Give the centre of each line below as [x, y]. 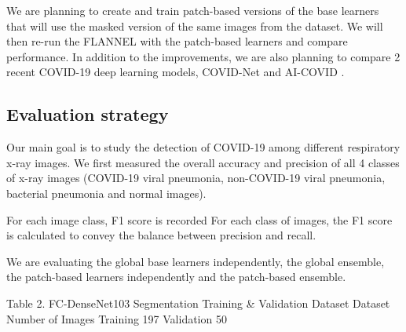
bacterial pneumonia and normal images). [106, 193]
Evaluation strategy [88, 114]
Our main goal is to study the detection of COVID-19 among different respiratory [203, 147]
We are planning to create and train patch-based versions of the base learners [193, 10]
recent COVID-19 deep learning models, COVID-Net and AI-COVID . [176, 72]
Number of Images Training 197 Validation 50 [117, 318]
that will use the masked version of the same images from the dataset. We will [195, 26]
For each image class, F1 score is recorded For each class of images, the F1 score [199, 219]
